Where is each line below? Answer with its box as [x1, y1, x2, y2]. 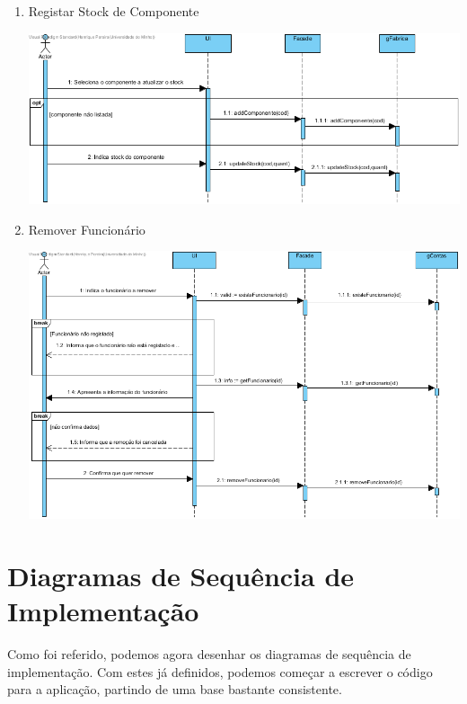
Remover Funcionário [28, 219, 145, 238]
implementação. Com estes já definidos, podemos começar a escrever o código [7, 662, 433, 681]
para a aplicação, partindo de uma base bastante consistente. [7, 680, 342, 699]
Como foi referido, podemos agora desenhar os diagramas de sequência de [7, 645, 411, 664]
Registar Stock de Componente [28, 2, 199, 20]
